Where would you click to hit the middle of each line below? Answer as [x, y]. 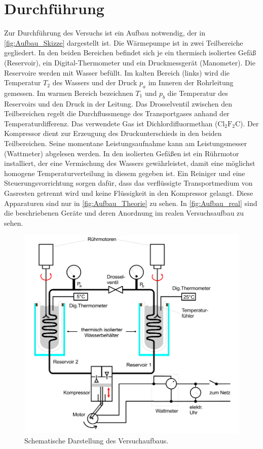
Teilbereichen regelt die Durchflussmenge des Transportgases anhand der [117, 113]
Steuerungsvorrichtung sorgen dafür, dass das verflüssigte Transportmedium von [128, 183]
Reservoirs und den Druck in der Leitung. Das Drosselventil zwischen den [118, 103]
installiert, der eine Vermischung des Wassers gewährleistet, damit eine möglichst [130, 163]
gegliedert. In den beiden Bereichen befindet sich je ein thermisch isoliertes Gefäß [130, 53]
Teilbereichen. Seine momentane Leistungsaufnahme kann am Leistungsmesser [126, 143]
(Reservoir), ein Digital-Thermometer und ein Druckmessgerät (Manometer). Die [130, 62]
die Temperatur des [198, 93]
